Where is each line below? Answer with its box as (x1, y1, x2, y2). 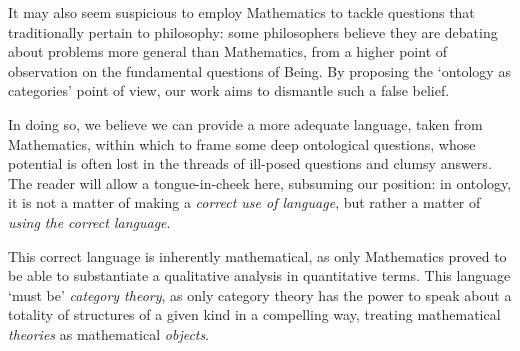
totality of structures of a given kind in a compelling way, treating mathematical (8, 304, 501, 325)
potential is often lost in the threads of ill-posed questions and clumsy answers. (8, 153, 492, 174)
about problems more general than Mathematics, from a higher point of (8, 41, 448, 62)
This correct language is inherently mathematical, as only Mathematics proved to (8, 245, 507, 266)
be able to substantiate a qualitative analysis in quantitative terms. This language (8, 265, 511, 286)
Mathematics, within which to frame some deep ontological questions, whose (8, 133, 476, 154)
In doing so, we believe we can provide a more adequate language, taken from (8, 113, 483, 134)
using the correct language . (8, 211, 171, 232)
